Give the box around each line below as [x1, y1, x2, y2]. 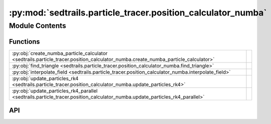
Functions [9, 37, 40, 46]
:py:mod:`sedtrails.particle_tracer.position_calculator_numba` [9, 7, 267, 18]
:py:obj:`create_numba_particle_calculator [12, 50, 108, 57]
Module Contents [9, 21, 67, 30]
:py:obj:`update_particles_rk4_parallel [12, 87, 98, 94]
